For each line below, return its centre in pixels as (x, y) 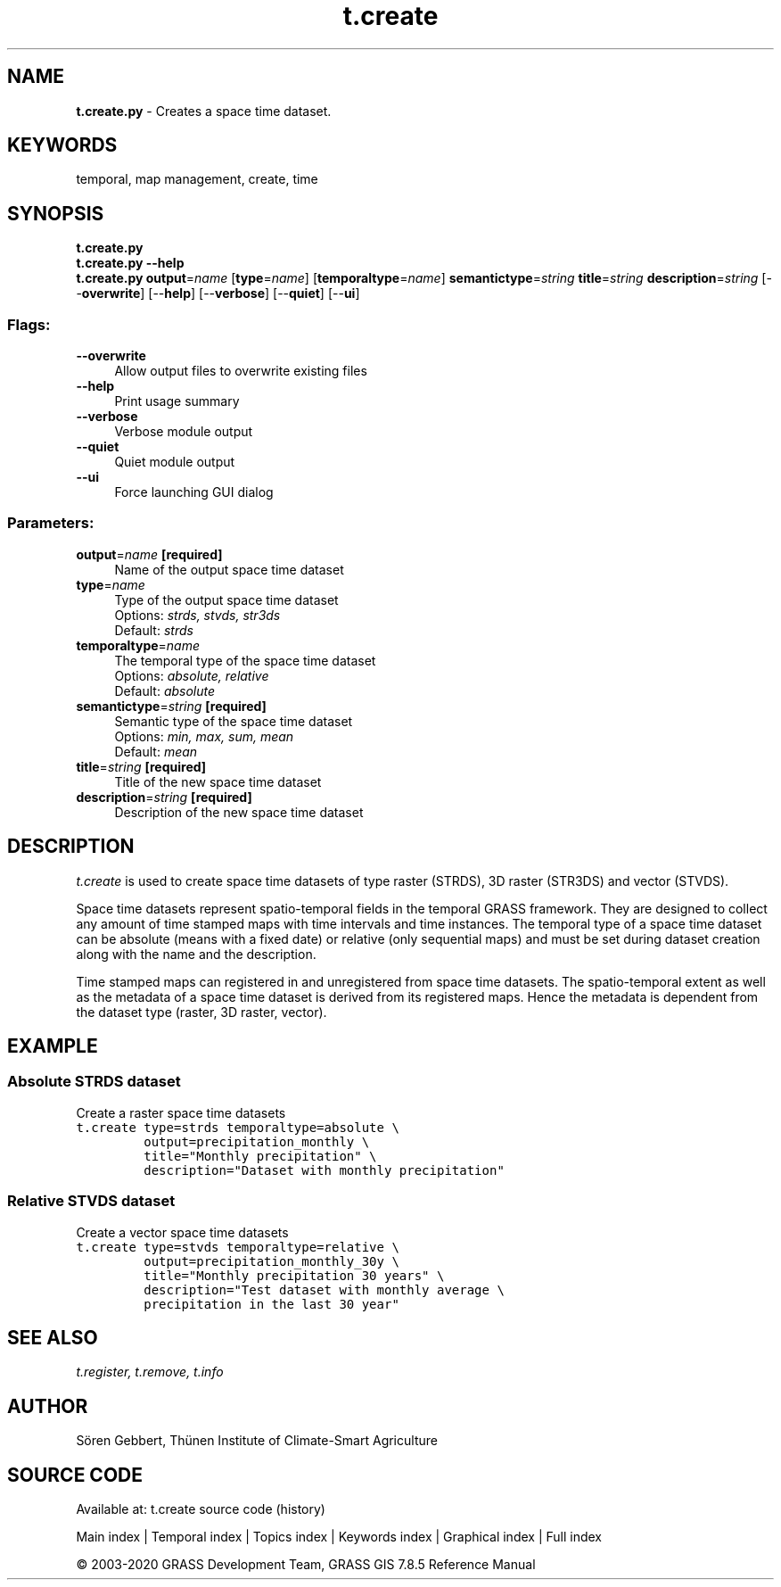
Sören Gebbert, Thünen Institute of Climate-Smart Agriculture (257, 1441)
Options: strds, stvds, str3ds (197, 615)
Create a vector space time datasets (182, 1232)
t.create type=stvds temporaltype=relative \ (238, 1247)
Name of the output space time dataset (229, 569)
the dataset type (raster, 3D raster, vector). (201, 1012)
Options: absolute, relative (192, 675)
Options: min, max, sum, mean (204, 736)
